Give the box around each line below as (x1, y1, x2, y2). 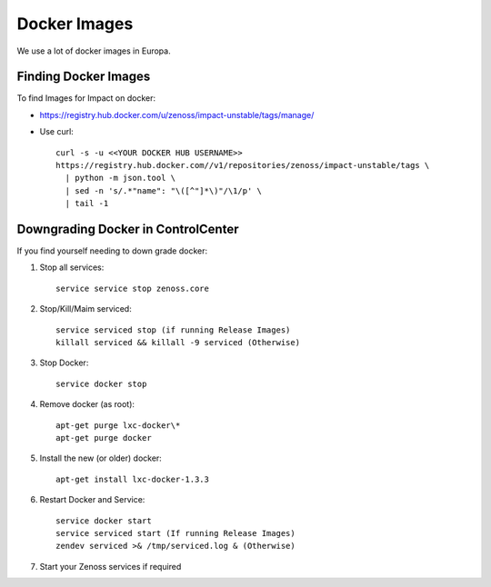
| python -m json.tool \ (65, 173, 176, 184)
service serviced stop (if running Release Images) (55, 324, 291, 335)
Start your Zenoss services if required (39, 561, 182, 572)
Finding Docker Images (16, 69, 151, 85)
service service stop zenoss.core (55, 283, 209, 293)
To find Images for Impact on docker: (16, 93, 156, 104)
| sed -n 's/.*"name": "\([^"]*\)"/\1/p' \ (65, 185, 263, 195)
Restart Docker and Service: (39, 494, 145, 505)
